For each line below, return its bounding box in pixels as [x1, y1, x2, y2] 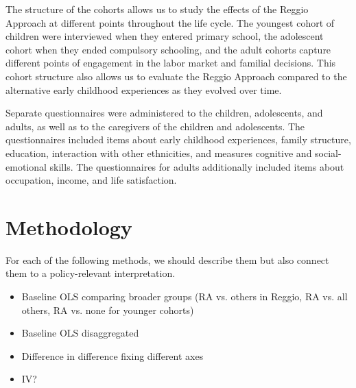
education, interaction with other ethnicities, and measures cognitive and [5, 145, 312, 160]
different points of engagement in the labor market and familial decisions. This [5, 56, 336, 70]
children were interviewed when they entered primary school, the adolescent [5, 29, 324, 43]
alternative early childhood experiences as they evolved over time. [5, 82, 282, 97]
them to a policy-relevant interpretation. [5, 266, 176, 280]
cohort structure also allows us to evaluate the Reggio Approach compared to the [5, 69, 347, 83]
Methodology [5, 213, 132, 241]
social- [315, 145, 342, 160]
